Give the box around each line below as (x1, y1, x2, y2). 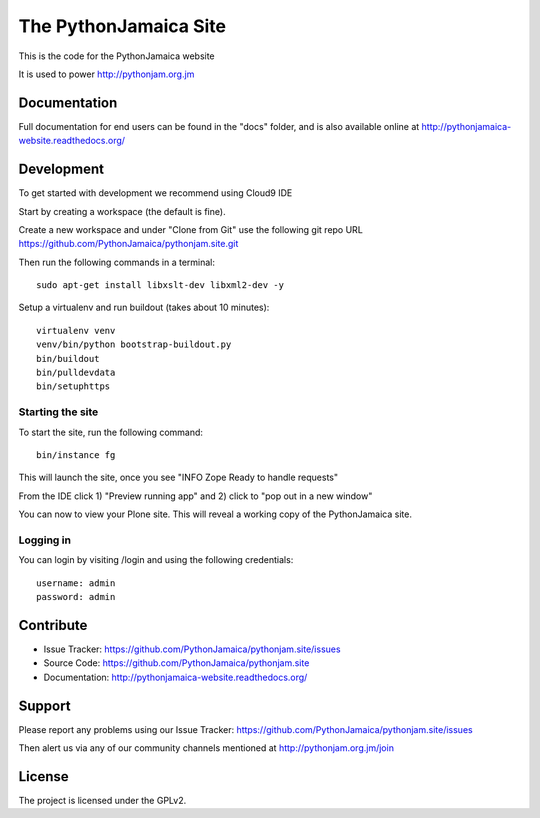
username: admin (36, 577, 116, 589)
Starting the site (18, 405, 99, 419)
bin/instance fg (36, 449, 116, 460)
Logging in (18, 533, 72, 547)
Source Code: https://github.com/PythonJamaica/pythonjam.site (43, 657, 310, 669)
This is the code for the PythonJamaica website (18, 50, 215, 62)
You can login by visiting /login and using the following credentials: (18, 554, 294, 566)
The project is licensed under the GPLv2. (18, 794, 187, 806)
